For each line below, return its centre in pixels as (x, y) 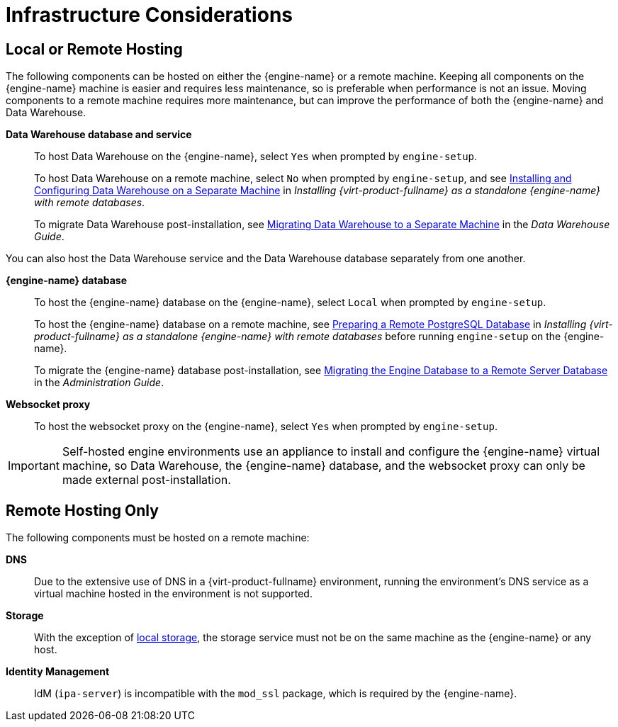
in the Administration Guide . (99, 383)
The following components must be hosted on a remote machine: (158, 538)
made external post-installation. (146, 480)
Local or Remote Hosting (94, 49)
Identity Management (58, 672)
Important (34, 466)
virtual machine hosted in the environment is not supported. (173, 594)
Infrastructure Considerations (149, 15)
